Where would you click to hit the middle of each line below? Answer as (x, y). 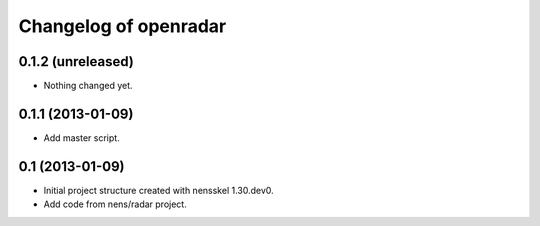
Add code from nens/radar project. (115, 204)
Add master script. (81, 137)
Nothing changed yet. (88, 86)
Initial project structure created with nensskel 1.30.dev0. (158, 190)
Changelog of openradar (122, 26)
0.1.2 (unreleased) (76, 61)
